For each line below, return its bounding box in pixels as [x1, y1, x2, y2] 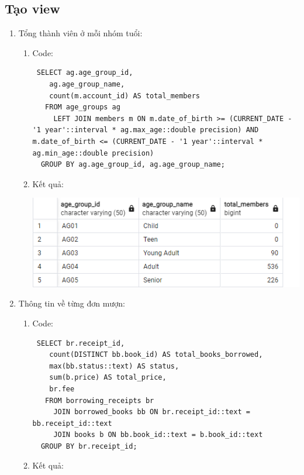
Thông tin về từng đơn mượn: [18, 297, 125, 309]
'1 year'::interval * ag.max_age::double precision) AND [32, 126, 259, 135]
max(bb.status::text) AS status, [49, 362, 179, 370]
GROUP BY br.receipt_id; [40, 442, 137, 450]
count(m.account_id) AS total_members [49, 91, 200, 100]
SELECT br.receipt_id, [36, 339, 125, 347]
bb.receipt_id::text [32, 419, 112, 428]
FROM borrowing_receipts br [45, 396, 154, 405]
